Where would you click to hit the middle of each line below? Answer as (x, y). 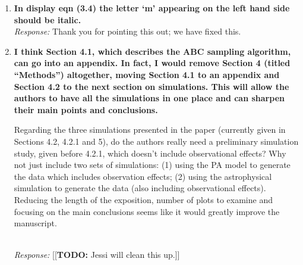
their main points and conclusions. (86, 109)
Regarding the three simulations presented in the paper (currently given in (150, 130)
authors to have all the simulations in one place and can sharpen (149, 98)
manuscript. (35, 223)
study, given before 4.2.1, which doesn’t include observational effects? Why (150, 153)
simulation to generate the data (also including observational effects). (140, 188)
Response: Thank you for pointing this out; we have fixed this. (127, 31)
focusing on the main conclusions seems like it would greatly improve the (147, 211)
